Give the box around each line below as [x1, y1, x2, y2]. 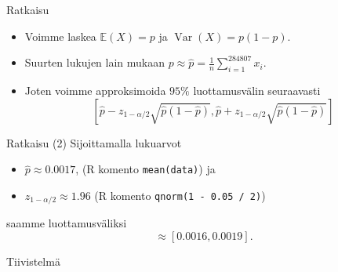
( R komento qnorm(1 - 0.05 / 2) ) [94, 187, 266, 203]
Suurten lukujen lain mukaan [24, 54, 165, 71]
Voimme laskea [24, 27, 96, 44]
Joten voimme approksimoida [24, 82, 166, 98]
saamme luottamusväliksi [6, 215, 127, 231]
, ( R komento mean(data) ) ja [75, 161, 216, 177]
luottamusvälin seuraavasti [193, 82, 321, 98]
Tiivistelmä [6, 252, 60, 269]
